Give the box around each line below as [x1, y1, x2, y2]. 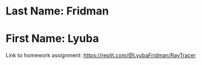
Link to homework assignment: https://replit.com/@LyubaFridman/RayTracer [5, 52, 196, 59]
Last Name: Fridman [5, 4, 109, 18]
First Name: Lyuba [5, 32, 99, 46]
